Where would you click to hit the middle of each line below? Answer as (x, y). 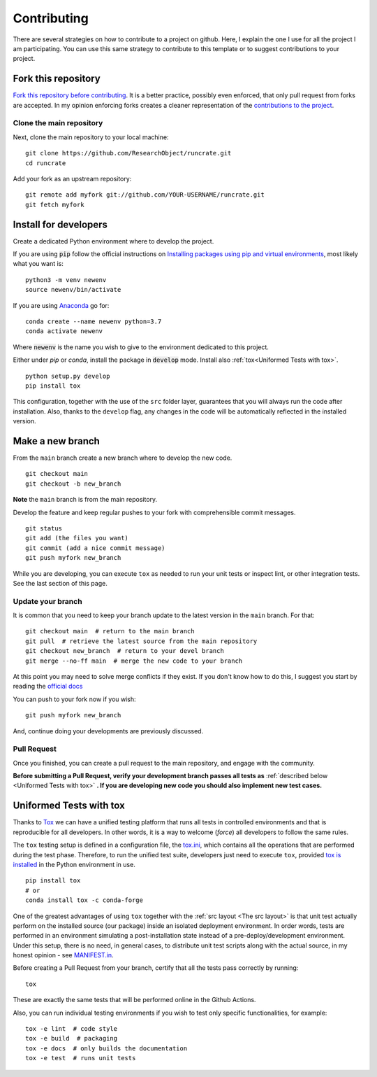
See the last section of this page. (60, 583)
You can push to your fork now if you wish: (74, 699)
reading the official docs (48, 687)
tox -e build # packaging (72, 1039)
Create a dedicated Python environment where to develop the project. (113, 241)
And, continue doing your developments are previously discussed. (108, 731)
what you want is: (38, 264)
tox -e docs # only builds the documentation (106, 1048)
